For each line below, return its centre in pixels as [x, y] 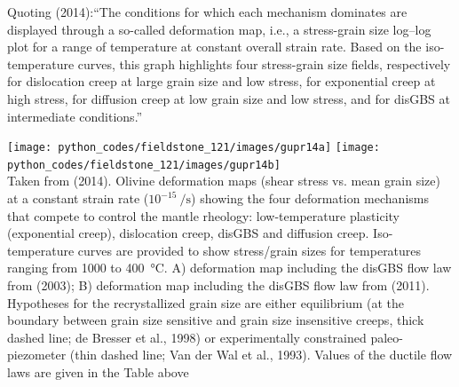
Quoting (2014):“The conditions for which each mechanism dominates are [207, 12]
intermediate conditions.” [75, 116]
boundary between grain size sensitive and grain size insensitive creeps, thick [216, 320]
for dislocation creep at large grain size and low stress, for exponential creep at [222, 81]
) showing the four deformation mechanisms [310, 198]
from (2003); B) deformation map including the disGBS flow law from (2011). [218, 285]
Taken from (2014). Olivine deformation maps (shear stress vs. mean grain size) [224, 181]
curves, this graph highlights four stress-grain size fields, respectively [264, 63]
